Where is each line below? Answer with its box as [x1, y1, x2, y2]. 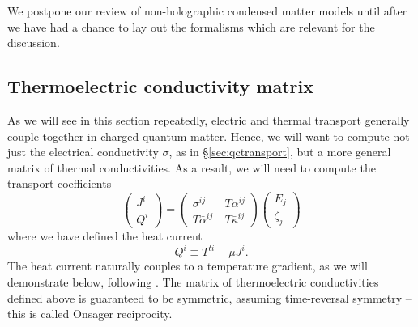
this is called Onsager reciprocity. [7, 305, 173, 322]
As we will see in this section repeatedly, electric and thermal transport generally [7, 111, 410, 128]
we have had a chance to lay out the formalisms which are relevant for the [7, 18, 375, 35]
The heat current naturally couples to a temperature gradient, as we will [7, 257, 368, 274]
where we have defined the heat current [7, 227, 203, 244]
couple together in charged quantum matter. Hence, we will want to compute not [7, 127, 410, 144]
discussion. [7, 34, 60, 51]
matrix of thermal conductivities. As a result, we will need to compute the [7, 159, 376, 176]
